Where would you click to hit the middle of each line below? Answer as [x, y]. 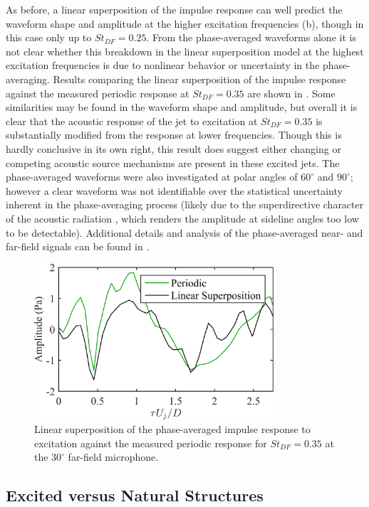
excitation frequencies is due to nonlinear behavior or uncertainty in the [163, 65]
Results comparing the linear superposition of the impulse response [199, 79]
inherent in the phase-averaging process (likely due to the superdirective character [185, 204]
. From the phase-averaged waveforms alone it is [251, 37]
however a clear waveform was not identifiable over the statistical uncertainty [174, 190]
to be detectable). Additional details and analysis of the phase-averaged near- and [184, 232]
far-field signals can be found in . [78, 246]
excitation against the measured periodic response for [151, 443]
